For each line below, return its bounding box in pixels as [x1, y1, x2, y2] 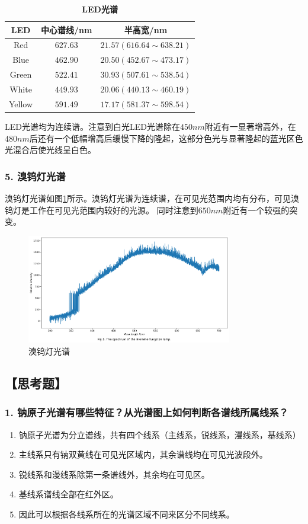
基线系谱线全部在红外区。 [18, 488, 118, 500]
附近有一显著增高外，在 [204, 120, 296, 132]
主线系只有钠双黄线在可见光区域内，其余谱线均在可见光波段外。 [18, 448, 268, 461]
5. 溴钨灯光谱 [5, 168, 66, 183]
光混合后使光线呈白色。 [5, 143, 96, 156]
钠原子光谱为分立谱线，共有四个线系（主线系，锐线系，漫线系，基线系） [18, 428, 301, 440]
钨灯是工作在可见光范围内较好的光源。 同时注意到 [5, 203, 198, 216]
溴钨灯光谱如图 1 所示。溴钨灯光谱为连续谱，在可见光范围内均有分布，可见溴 [5, 191, 299, 204]
